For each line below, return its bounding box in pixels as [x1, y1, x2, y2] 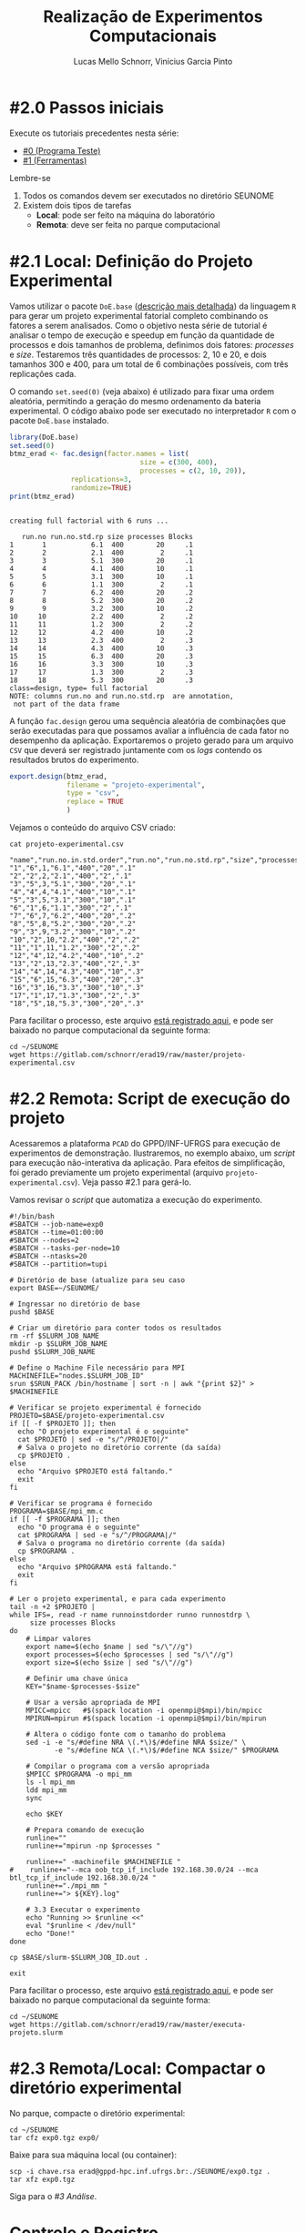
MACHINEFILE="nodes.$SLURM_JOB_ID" [9, 1371, 145, 1381]
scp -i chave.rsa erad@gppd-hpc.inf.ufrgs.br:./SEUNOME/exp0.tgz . [9, 2167, 271, 2176]
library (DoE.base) [9, 433, 79, 442]
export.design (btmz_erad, [9, 771, 107, 780]
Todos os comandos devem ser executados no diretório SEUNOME [22, 189, 275, 201]
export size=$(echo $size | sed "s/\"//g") [25, 1657, 194, 1667]
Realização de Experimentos [43, 6, 263, 27]
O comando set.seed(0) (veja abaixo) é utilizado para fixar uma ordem [9, 385, 275, 397]
